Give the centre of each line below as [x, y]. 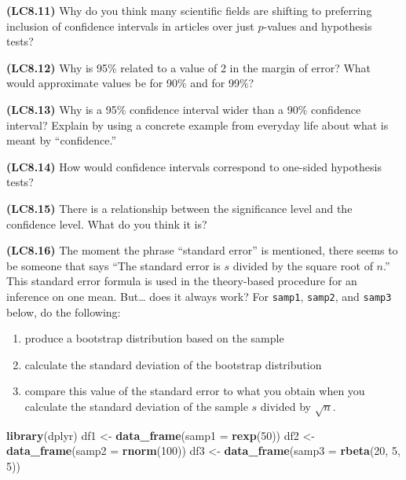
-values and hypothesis [318, 26]
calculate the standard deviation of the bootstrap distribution [173, 364]
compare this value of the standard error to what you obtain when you [195, 391]
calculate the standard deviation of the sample [136, 406]
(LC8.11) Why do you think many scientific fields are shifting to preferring [189, 10]
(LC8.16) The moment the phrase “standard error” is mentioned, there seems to [202, 250]
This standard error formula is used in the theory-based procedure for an [182, 281]
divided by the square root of [303, 265]
